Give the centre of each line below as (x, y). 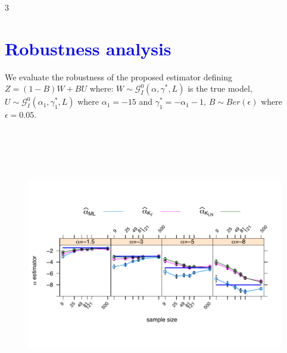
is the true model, (220, 88)
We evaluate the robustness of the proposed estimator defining (119, 76)
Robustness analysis (88, 48)
